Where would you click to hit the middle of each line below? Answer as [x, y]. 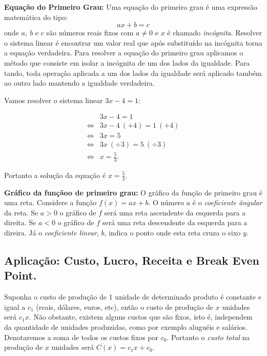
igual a [15, 306]
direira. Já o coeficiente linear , [52, 233]
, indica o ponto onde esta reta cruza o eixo [172, 233]
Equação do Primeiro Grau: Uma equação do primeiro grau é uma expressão [131, 7]
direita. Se [20, 222]
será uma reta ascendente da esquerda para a [175, 212]
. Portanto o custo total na [208, 337]
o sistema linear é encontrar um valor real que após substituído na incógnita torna [133, 42]
